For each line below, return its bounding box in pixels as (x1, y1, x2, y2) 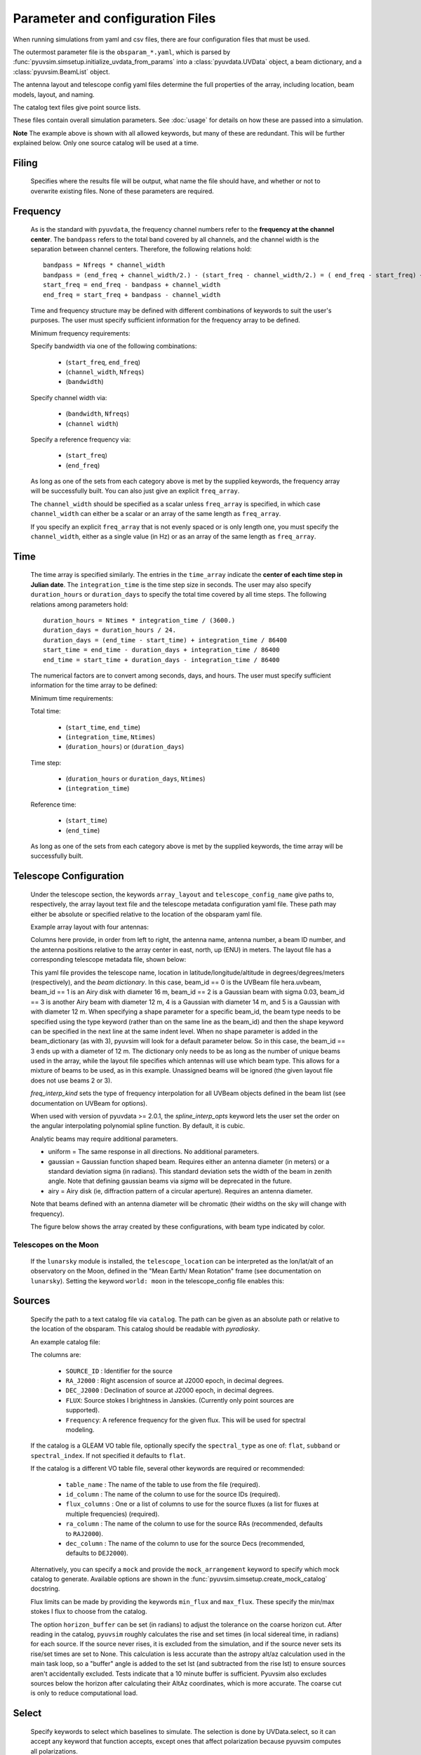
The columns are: (30, 1351, 81, 1359)
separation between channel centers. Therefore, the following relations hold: (30, 245, 252, 253)
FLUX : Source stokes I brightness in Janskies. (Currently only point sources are (65, 1396, 295, 1404)
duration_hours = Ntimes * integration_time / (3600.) (43, 616, 236, 624)
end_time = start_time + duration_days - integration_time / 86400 (43, 656, 280, 663)
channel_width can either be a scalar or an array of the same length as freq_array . (30, 510, 281, 518)
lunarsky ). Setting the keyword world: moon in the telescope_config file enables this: (30, 1276, 284, 1285)
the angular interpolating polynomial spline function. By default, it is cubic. (30, 1122, 246, 1130)
